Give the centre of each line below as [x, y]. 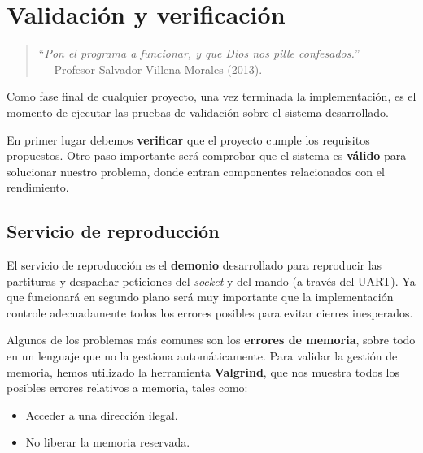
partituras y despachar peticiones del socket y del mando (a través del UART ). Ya [211, 280]
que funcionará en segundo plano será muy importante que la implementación [200, 297]
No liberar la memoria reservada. [108, 442]
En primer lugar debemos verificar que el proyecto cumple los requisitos [188, 139]
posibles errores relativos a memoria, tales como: [127, 388]
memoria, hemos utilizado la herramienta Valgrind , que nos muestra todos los [203, 371]
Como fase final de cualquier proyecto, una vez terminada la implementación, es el [211, 96]
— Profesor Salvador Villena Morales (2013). [150, 69]
